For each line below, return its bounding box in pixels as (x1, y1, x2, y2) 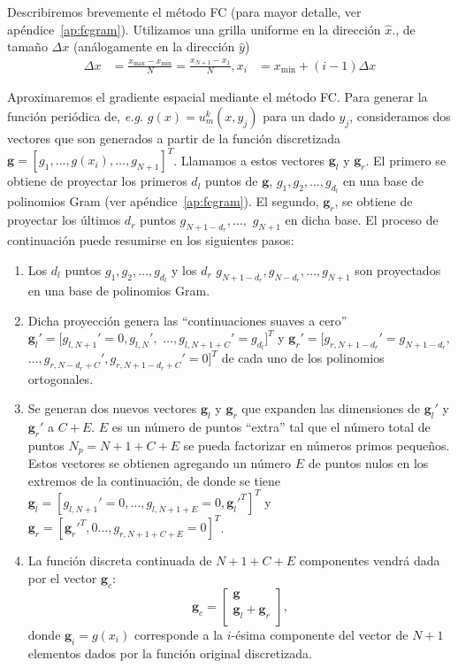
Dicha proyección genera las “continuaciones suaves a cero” (27, 311, 347, 329)
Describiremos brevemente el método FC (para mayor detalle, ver (7, 3, 362, 20)
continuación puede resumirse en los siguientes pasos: (7, 231, 294, 250)
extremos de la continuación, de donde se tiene (27, 471, 281, 489)
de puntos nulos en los (308, 454, 429, 472)
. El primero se (365, 150, 447, 169)
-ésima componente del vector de (231, 625, 408, 643)
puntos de (205, 172, 258, 190)
